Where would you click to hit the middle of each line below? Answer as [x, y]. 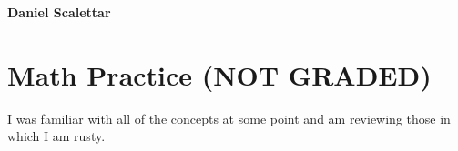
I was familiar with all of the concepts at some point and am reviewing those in [229, 118]
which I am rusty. [56, 136]
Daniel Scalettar [59, 12]
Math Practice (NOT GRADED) [219, 74]
